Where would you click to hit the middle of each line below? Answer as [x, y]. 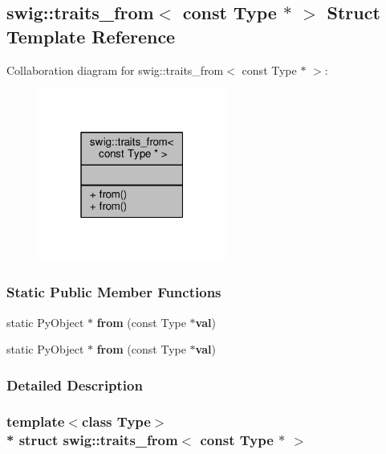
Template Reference [91, 36]
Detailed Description [75, 384]
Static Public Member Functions [114, 292]
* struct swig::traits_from [92, 440]
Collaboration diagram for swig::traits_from [115, 70]
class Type [116, 421]
